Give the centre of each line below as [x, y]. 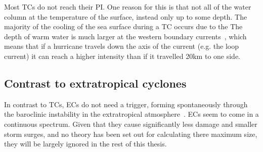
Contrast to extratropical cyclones [95, 83]
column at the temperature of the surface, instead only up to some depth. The [126, 16]
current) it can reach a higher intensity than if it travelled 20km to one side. [122, 56]
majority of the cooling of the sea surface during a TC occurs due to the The [123, 26]
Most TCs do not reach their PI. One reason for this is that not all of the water [128, 7]
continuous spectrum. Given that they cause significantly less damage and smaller [131, 124]
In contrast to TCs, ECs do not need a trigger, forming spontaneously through [126, 104]
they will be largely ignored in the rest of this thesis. [85, 144]
